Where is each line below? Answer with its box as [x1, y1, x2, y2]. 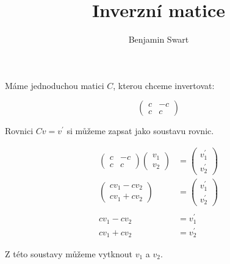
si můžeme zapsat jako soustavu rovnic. [66, 124, 214, 137]
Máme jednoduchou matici [5, 79, 104, 91]
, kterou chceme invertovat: [113, 79, 215, 91]
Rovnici [5, 124, 34, 137]
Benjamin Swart [128, 33, 189, 46]
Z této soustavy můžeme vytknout [5, 247, 132, 260]
